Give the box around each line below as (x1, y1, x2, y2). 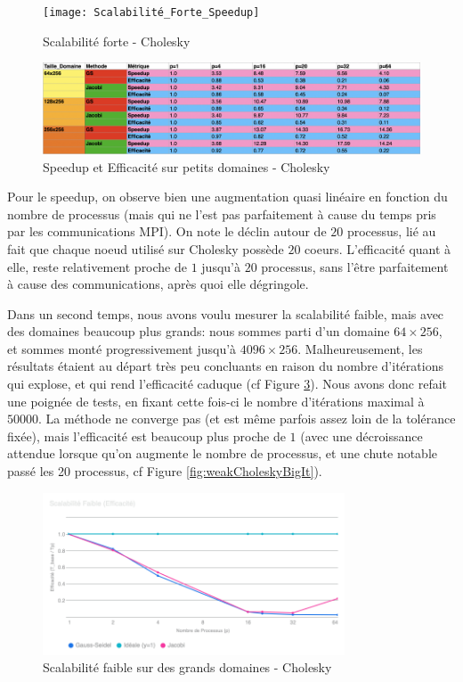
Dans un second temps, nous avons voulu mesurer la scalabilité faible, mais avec (7, 304, 444, 323)
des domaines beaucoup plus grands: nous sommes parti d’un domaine (7, 322, 390, 341)
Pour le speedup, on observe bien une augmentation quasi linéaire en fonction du (7, 187, 448, 206)
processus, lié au (346, 222, 436, 241)
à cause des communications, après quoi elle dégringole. (7, 275, 309, 293)
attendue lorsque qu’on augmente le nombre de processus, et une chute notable (7, 444, 438, 463)
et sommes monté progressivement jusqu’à (7, 339, 237, 357)
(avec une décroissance (300, 426, 423, 445)
